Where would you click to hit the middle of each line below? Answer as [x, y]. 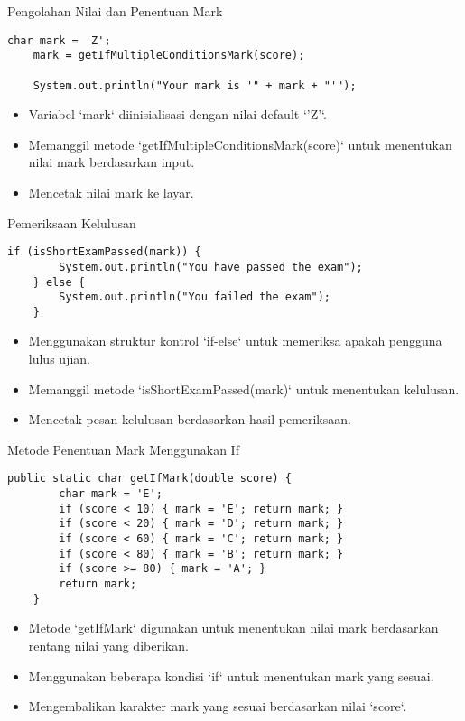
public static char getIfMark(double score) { [149, 479]
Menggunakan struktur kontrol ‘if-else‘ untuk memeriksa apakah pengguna [235, 341]
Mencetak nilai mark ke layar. [111, 192]
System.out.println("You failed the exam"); [195, 297]
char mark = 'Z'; [59, 40]
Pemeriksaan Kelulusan [72, 222]
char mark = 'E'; [111, 494]
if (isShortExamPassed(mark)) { [104, 252]
